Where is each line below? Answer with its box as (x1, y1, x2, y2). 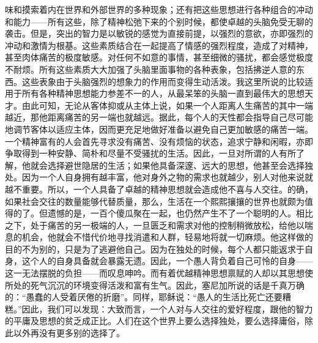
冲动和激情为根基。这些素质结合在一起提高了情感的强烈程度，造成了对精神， (5, 39, 313, 51)
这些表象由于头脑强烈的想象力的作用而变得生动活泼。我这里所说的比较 (21, 75, 305, 87)
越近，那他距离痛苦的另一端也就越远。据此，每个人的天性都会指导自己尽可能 (5, 111, 313, 124)
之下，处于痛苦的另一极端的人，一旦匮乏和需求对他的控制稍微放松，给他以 (5, 218, 305, 231)
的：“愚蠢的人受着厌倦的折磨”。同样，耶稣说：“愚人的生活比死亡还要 (5, 290, 283, 303)
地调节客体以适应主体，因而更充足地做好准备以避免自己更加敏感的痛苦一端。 (5, 122, 313, 135)
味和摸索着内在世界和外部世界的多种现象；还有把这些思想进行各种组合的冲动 (5, 3, 313, 15)
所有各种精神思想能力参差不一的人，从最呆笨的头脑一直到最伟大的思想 (21, 87, 305, 100)
